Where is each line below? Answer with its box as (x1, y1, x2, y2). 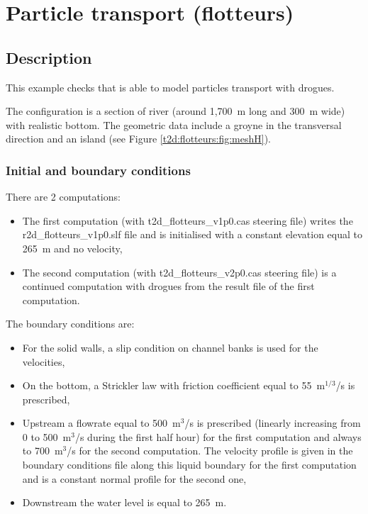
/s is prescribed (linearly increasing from (184, 415, 361, 430)
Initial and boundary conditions (6, 161, 191, 179)
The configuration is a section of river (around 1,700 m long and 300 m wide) (6, 104, 345, 118)
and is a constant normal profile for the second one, (22, 471, 247, 486)
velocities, (22, 354, 65, 369)
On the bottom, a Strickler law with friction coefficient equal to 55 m (22, 378, 325, 393)
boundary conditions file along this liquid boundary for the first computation (22, 457, 357, 472)
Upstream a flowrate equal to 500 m (22, 415, 181, 430)
